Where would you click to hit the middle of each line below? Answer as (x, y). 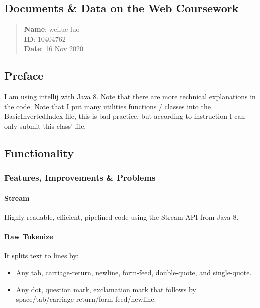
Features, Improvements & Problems (80, 178)
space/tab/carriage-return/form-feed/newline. (86, 299)
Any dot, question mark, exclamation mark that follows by (106, 289)
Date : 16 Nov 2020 (53, 48)
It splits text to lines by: (41, 256)
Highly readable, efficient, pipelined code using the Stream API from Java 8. (121, 217)
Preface (24, 75)
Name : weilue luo (52, 29)
